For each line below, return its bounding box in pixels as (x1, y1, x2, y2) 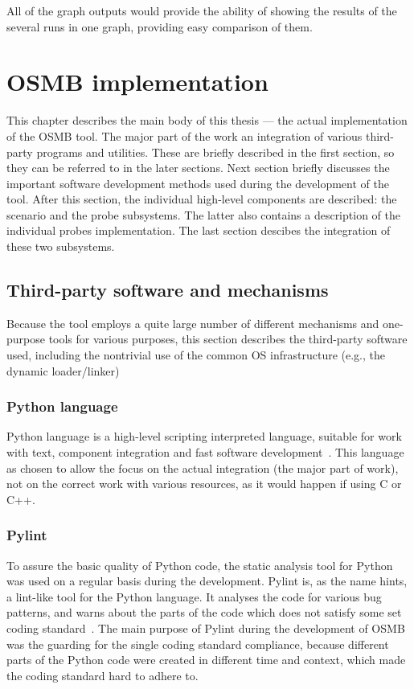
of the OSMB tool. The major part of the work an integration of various (6, 127, 363, 144)
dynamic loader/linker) (6, 362, 120, 379)
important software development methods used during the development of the (6, 174, 389, 191)
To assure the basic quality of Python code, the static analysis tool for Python (6, 556, 393, 573)
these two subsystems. (6, 238, 115, 255)
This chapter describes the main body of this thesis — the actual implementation (6, 112, 408, 129)
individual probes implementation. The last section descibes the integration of (6, 222, 391, 239)
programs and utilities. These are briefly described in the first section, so (36, 143, 395, 160)
